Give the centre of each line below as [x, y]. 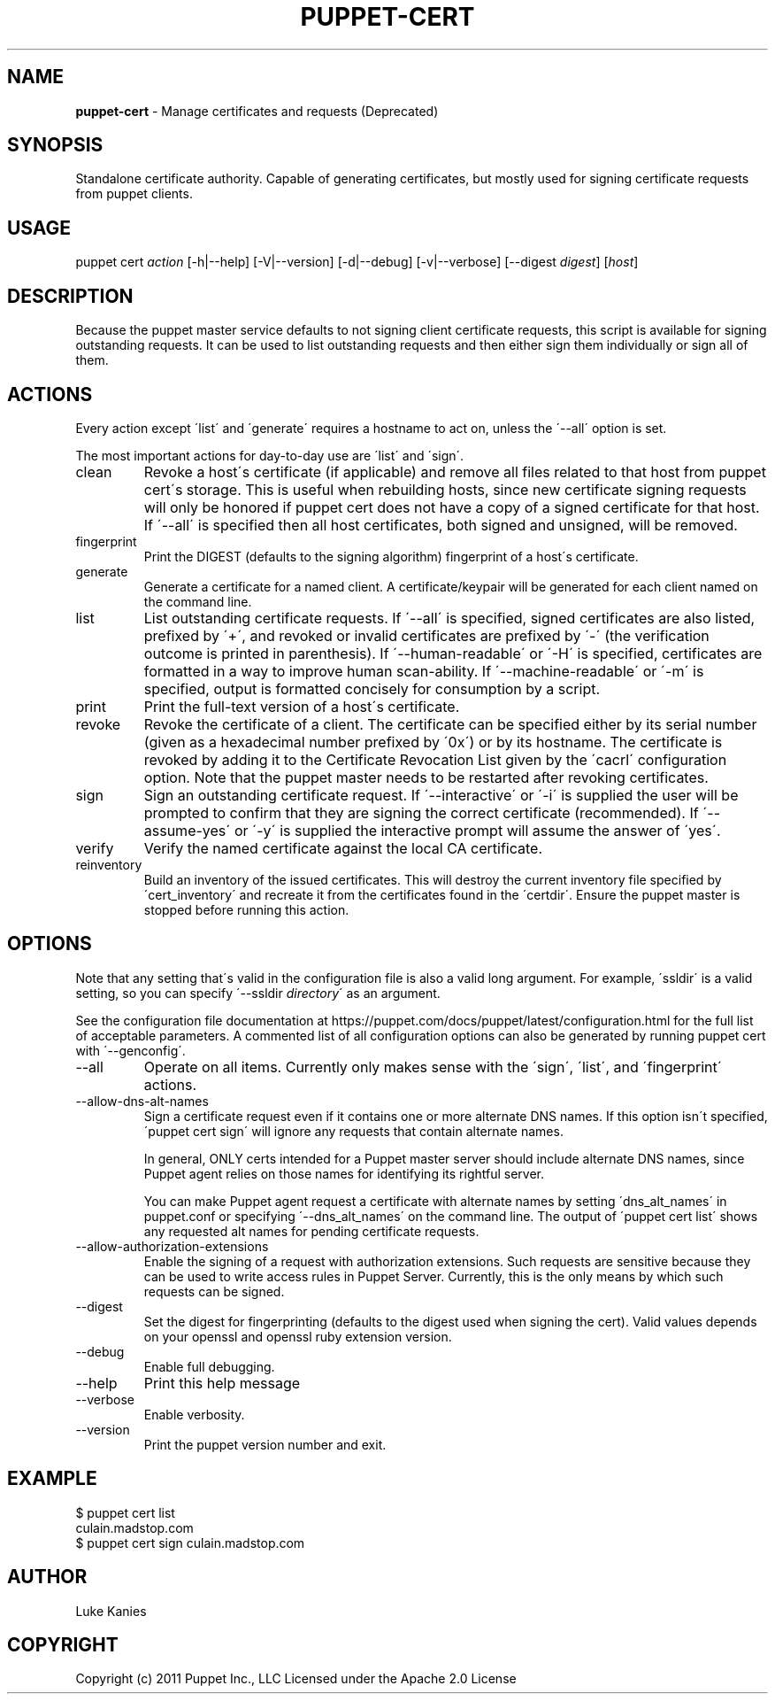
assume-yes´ [187, 830]
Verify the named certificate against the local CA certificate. [343, 848]
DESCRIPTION [70, 296]
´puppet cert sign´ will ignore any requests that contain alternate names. [353, 1131]
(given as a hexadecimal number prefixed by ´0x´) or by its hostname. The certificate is [433, 742]
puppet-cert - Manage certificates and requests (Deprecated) [257, 111]
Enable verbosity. [194, 1414]
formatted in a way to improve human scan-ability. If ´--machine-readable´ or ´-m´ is [424, 671]
